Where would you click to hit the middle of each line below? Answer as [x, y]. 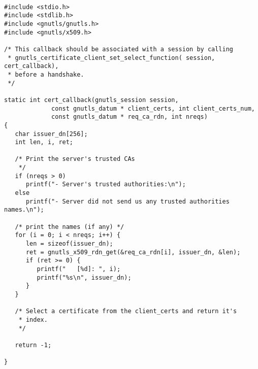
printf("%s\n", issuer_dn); [84, 277]
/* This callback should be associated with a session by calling [119, 49]
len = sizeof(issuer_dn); [69, 244]
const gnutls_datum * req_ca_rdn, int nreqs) [130, 117]
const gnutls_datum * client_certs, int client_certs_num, [153, 108]
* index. [33, 320]
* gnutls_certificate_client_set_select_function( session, [111, 58]
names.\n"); [24, 210]
